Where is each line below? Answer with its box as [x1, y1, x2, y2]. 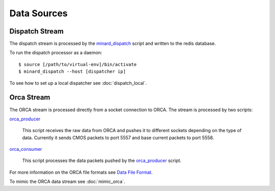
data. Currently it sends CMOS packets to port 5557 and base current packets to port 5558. [22, 135, 214, 141]
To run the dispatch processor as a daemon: [9, 50, 102, 56]
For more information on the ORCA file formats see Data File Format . [9, 169, 153, 175]
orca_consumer [9, 146, 42, 152]
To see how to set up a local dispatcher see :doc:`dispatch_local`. [9, 80, 147, 86]
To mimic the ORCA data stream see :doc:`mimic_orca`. [9, 178, 125, 185]
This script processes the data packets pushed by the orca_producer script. [22, 157, 182, 164]
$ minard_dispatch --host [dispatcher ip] [18, 69, 126, 75]
